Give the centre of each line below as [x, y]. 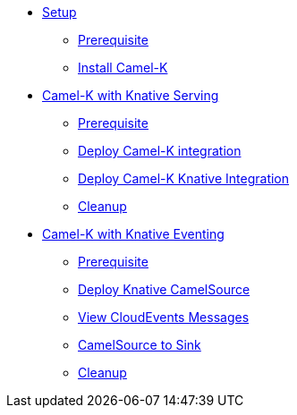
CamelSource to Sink [140, 345]
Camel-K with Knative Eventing [133, 234]
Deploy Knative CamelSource [164, 289]
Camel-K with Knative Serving [131, 95]
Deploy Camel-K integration [160, 151]
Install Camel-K [123, 68]
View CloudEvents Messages [164, 317]
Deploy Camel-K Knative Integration [184, 178]
